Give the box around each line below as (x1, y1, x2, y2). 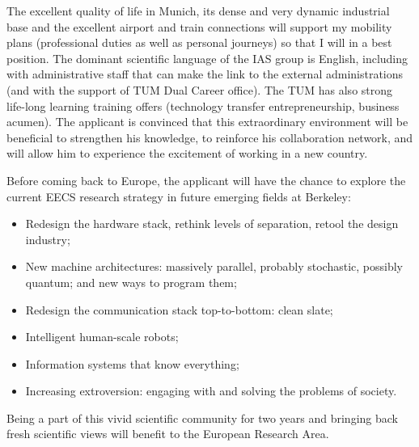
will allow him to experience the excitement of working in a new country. (6, 145, 368, 162)
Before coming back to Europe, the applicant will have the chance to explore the (6, 171, 406, 188)
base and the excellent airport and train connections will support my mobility (6, 18, 392, 35)
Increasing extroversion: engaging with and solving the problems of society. (25, 382, 397, 399)
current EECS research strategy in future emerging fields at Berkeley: (6, 188, 351, 205)
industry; (25, 230, 70, 247)
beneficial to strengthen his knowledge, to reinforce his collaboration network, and (6, 129, 413, 145)
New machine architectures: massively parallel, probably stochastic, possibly (25, 258, 403, 275)
